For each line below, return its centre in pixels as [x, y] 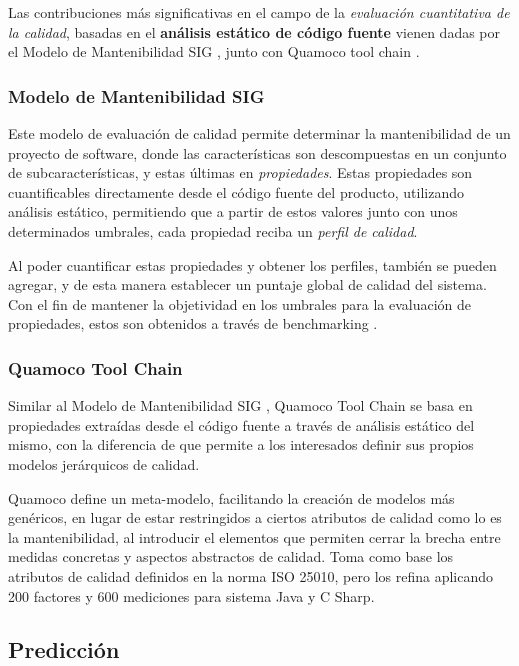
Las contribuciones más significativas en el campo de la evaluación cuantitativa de [259, 12]
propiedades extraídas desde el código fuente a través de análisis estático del [241, 424]
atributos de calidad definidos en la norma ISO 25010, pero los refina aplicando [250, 575]
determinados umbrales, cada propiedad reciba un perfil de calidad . [213, 230]
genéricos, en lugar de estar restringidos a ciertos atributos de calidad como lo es [255, 517]
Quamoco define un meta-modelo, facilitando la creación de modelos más [231, 497]
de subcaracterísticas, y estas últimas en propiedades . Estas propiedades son [240, 172]
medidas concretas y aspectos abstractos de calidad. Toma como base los [231, 556]
